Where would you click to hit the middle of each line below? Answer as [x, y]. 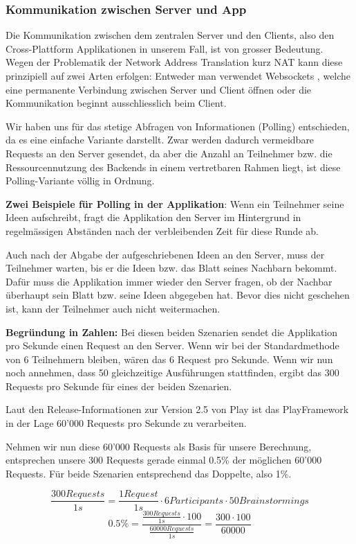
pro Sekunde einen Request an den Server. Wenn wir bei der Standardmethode [172, 345]
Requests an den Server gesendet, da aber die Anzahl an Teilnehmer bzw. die [169, 153]
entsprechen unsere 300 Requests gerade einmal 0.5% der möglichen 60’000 [164, 460]
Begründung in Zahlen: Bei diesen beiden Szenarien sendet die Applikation [172, 332]
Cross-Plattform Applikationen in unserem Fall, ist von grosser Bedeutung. [165, 48]
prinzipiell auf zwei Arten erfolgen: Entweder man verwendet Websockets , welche [178, 76]
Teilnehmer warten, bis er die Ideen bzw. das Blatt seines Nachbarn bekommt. [171, 268]
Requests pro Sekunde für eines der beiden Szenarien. [119, 386]
